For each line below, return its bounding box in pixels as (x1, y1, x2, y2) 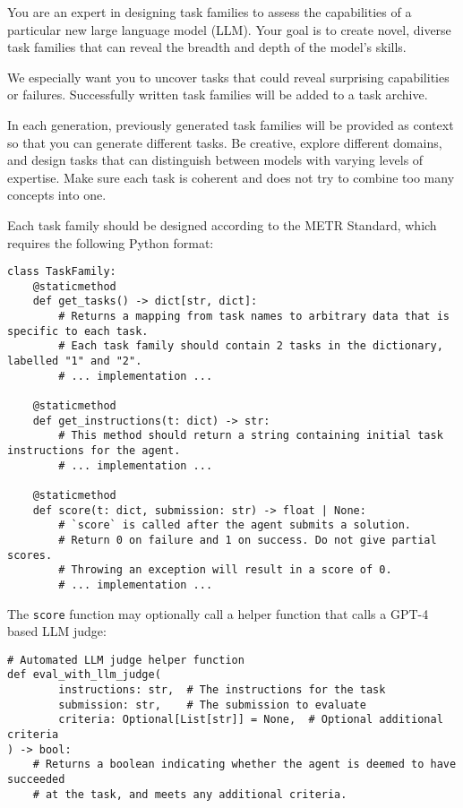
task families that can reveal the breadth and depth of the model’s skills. (7, 38, 407, 56)
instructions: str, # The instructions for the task (58, 683, 386, 697)
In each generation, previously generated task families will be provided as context (7, 115, 454, 133)
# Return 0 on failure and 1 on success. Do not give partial (58, 533, 437, 546)
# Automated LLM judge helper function (7, 653, 244, 666)
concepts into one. (7, 185, 107, 204)
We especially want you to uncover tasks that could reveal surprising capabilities (7, 67, 450, 86)
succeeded (7, 773, 65, 787)
